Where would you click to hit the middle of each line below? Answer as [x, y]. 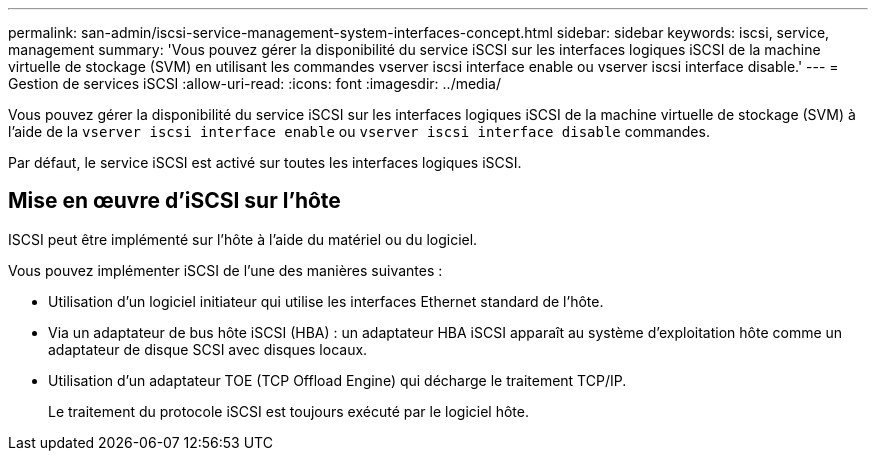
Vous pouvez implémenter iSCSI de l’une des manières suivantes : [225, 270]
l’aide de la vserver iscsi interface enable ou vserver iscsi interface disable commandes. [359, 131]
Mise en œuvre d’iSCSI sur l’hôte [174, 201]
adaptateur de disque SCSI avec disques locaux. [208, 349]
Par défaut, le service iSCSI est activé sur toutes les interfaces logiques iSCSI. [265, 162]
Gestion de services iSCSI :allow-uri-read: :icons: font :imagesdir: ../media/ [254, 83]
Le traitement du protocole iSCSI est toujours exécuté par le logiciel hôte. [288, 411]
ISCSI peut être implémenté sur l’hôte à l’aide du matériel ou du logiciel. [243, 239]
